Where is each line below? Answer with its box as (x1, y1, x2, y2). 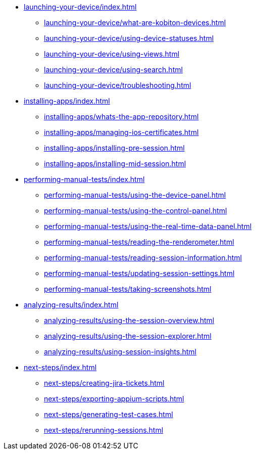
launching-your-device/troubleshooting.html (44, 81, 191, 89)
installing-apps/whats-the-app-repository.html (44, 112, 199, 121)
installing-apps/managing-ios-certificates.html (44, 128, 199, 137)
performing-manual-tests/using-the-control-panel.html (44, 206, 227, 215)
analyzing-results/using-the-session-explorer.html (44, 332, 212, 340)
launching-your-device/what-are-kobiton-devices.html (44, 18, 226, 27)
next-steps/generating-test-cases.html (44, 410, 173, 419)
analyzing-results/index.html (24, 300, 119, 309)
